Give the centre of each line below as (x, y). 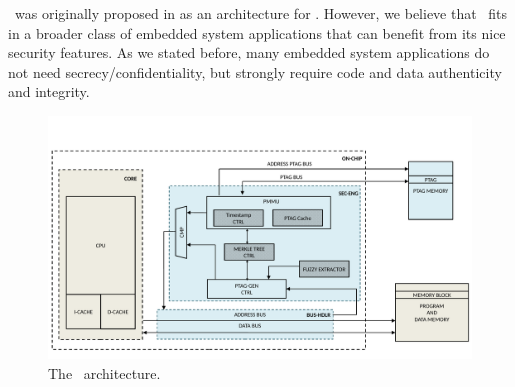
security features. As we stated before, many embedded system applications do (249, 52)
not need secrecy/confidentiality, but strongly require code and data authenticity (255, 71)
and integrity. (49, 91)
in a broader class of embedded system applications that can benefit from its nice (257, 32)
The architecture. (104, 373)
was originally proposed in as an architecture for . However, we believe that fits (261, 13)
